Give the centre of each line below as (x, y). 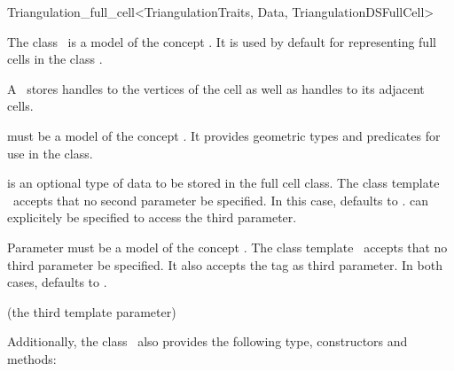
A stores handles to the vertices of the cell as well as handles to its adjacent (216, 88)
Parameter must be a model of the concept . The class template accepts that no (227, 247)
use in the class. (50, 153)
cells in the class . (55, 59)
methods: (32, 358)
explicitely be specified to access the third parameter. (152, 217)
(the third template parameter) (92, 311)
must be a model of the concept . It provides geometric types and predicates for (224, 135)
